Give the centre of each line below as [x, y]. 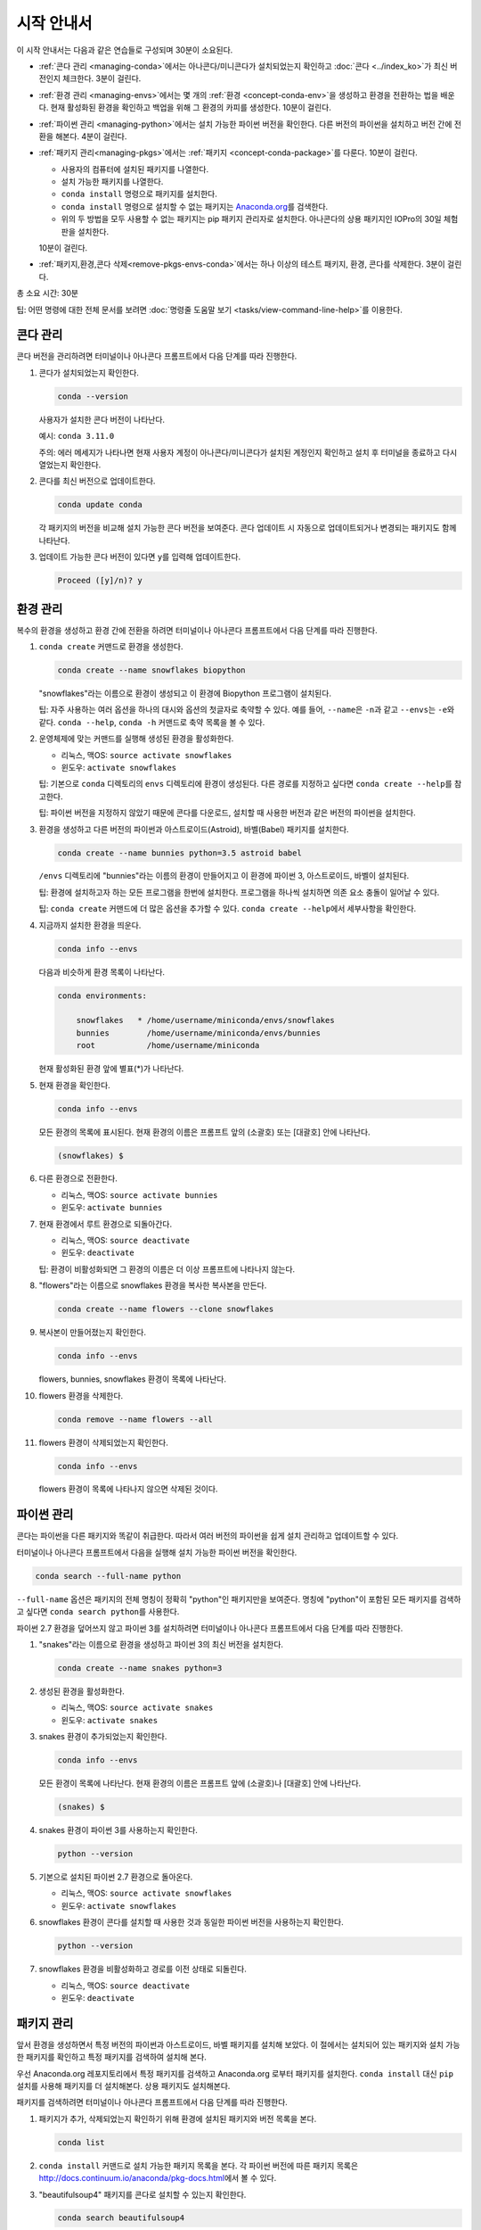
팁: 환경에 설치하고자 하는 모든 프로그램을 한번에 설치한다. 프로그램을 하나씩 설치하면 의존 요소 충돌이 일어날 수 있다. [239, 892]
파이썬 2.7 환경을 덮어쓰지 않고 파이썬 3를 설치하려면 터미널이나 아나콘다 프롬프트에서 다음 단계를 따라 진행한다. [210, 1628]
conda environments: [102, 995]
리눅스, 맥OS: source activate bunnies [139, 1194]
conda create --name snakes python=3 [140, 1668]
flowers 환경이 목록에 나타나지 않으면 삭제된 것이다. [128, 1489]
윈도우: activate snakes [110, 1720]
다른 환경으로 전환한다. [78, 1178]
